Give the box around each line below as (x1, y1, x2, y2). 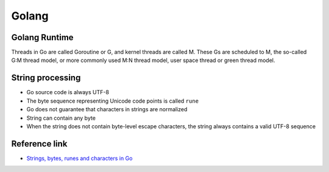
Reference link (11, 139, 68, 149)
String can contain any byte (26, 114, 96, 122)
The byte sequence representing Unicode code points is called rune (26, 97, 199, 105)
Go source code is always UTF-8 (26, 89, 110, 96)
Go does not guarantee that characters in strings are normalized (26, 106, 188, 113)
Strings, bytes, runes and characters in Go (26, 154, 133, 162)
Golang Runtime (11, 32, 74, 43)
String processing (11, 73, 81, 83)
